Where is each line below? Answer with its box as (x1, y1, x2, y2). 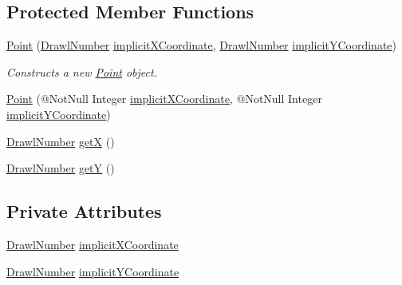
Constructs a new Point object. (6, 63, 157, 80)
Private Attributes (6, 199, 162, 224)
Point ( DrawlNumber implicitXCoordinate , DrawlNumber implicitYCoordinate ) (6, 37, 397, 53)
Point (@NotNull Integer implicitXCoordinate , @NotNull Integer (6, 90, 322, 107)
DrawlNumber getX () (6, 133, 115, 149)
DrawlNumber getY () (6, 160, 115, 176)
